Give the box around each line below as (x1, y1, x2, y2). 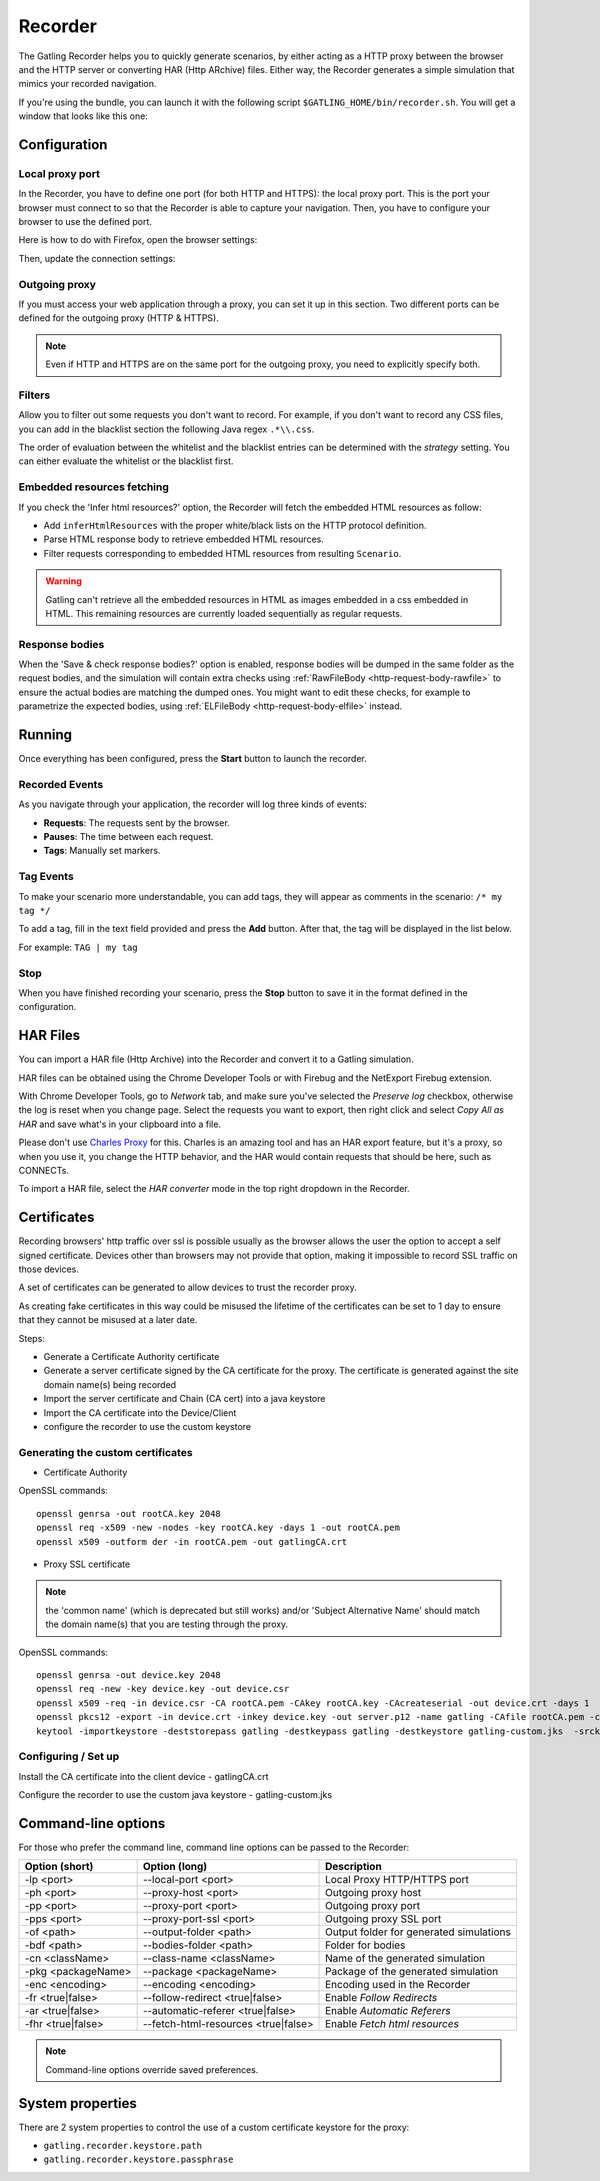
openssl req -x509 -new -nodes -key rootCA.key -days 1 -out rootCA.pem (36, 1522, 400, 1534)
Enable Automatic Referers (325, 2004, 452, 2018)
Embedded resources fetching (18, 480, 170, 494)
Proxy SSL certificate (43, 1558, 131, 1570)
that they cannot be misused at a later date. (18, 1314, 198, 1326)
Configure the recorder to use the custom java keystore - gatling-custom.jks (18, 1789, 333, 1801)
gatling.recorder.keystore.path (43, 2140, 202, 2152)
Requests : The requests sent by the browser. (43, 816, 230, 829)
